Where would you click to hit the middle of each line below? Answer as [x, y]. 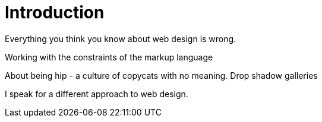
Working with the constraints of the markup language [109, 57]
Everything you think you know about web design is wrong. [121, 38]
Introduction [55, 12]
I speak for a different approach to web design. [97, 94]
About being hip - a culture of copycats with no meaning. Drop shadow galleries [161, 75]
